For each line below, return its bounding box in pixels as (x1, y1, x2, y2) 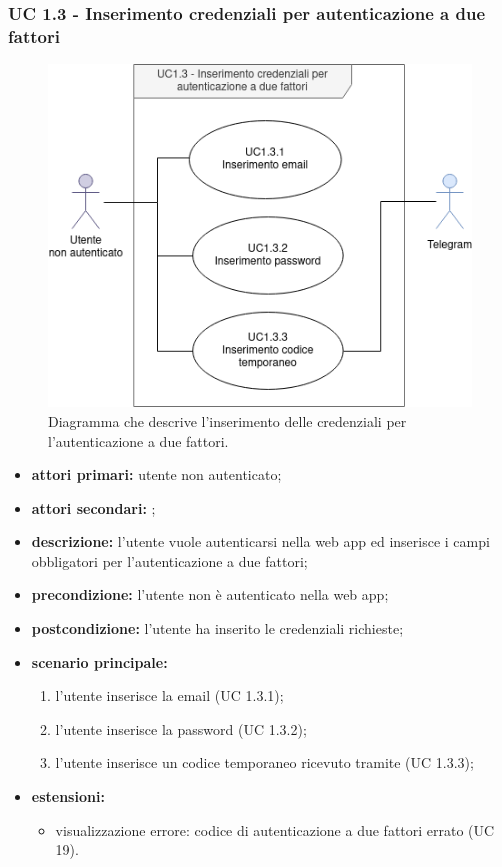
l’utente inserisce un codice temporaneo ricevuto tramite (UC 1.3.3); (55, 752, 474, 773)
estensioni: (31, 786, 105, 807)
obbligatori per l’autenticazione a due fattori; (31, 550, 308, 571)
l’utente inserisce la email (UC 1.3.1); (55, 685, 284, 706)
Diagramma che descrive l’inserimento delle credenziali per (48, 410, 407, 431)
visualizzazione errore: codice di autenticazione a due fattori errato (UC (55, 819, 495, 840)
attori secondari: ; (31, 497, 156, 518)
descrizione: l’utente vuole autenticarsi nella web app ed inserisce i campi (31, 531, 490, 552)
